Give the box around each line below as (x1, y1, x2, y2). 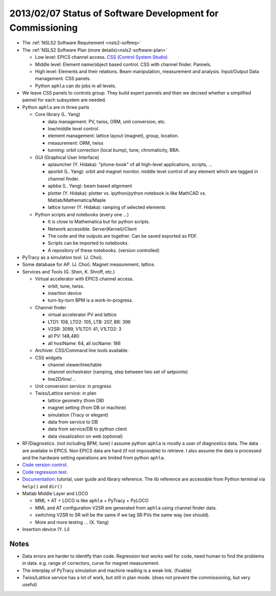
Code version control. (22, 462, 68, 468)
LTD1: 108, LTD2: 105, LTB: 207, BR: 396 (48, 318, 131, 325)
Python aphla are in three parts (22, 104, 89, 110)
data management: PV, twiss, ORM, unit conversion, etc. (48, 118, 166, 125)
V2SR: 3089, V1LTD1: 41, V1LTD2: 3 (48, 326, 122, 332)
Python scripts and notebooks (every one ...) (35, 211, 129, 217)
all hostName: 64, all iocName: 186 (48, 340, 121, 346)
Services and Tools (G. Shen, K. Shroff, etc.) (22, 268, 115, 274)
